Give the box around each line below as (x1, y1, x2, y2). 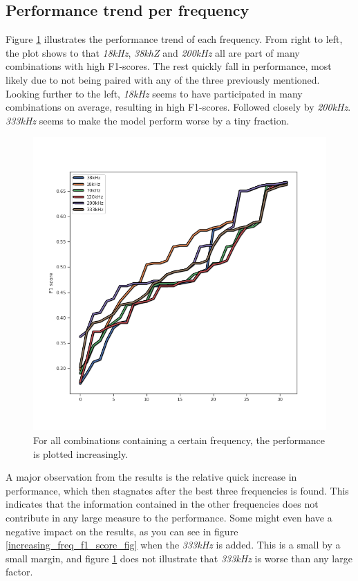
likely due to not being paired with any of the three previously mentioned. (6, 72, 320, 86)
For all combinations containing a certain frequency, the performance (33, 432, 326, 447)
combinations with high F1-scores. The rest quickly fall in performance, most (6, 59, 332, 73)
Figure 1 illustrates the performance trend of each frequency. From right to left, (6, 32, 343, 46)
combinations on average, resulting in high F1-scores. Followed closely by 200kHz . (6, 100, 351, 114)
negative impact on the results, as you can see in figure (6, 524, 238, 538)
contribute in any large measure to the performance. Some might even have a (6, 510, 332, 524)
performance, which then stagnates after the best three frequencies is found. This (6, 483, 349, 497)
